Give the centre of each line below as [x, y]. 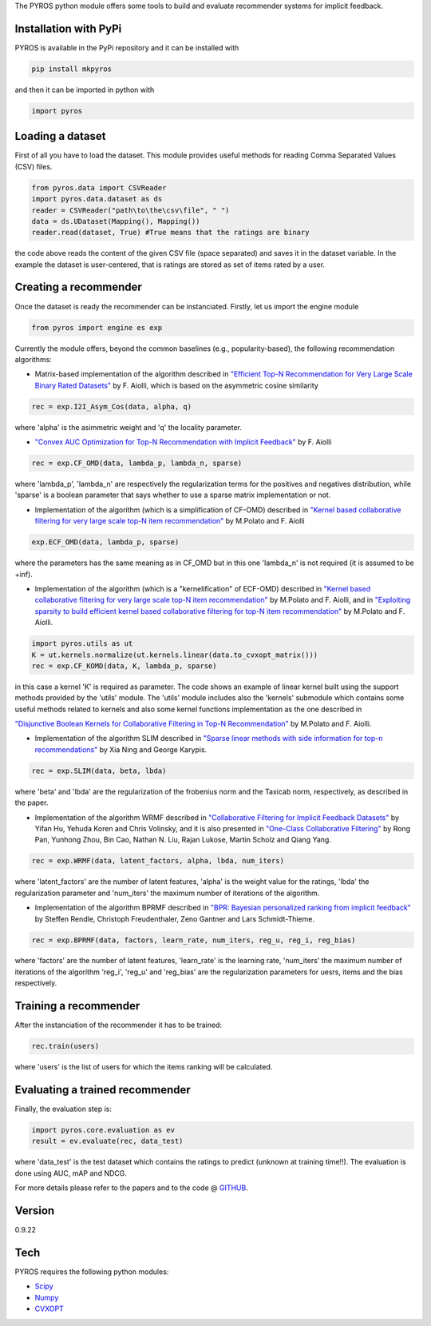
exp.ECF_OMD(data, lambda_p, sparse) [105, 542]
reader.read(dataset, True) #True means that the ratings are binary [170, 233]
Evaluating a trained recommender [103, 1090]
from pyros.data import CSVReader [99, 187]
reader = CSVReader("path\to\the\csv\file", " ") [130, 210]
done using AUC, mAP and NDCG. [71, 1173]
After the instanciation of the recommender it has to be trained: [119, 1025]
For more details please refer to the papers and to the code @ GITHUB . [132, 1188]
